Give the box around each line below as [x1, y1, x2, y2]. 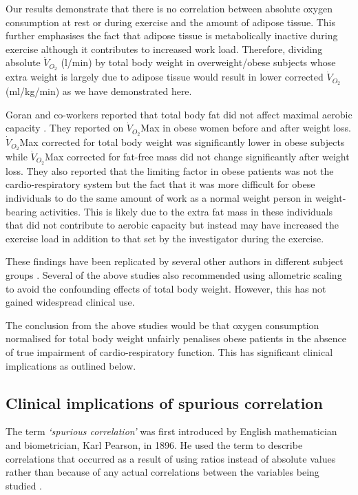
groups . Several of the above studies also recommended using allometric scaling [6, 268, 342, 282]
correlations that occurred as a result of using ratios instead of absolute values [6, 451, 336, 465]
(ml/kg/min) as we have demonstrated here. [6, 84, 192, 98]
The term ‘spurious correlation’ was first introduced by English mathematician [6, 424, 337, 439]
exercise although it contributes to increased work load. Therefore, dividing [6, 41, 323, 56]
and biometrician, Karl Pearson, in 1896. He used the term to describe [6, 437, 303, 452]
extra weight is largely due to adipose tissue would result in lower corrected [6, 70, 324, 84]
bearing [6, 204, 37, 218]
